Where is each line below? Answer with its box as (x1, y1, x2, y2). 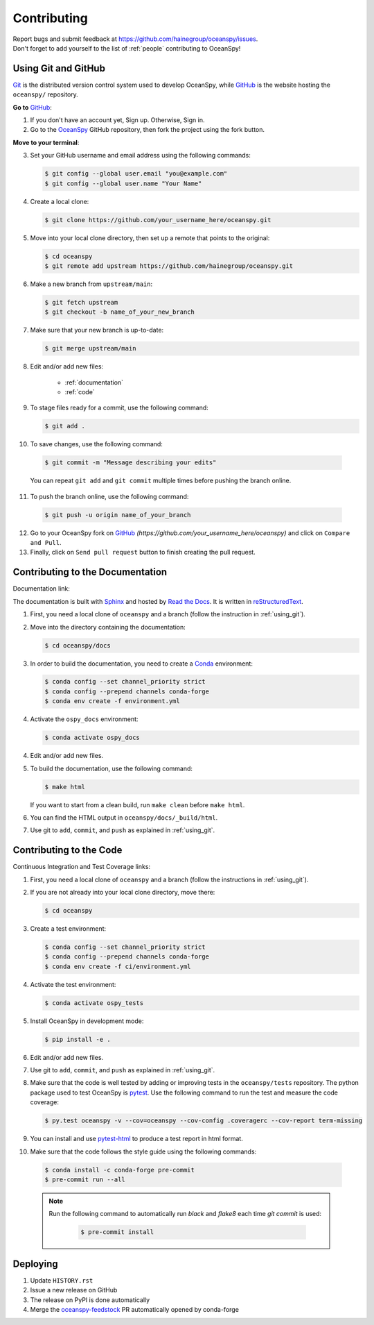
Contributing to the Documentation (12, 566, 168, 578)
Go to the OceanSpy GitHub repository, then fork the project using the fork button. (30, 126, 265, 134)
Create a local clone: (30, 197, 89, 205)
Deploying (12, 1258, 58, 1269)
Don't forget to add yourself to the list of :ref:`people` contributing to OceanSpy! (12, 44, 241, 52)
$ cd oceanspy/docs (44, 641, 111, 649)
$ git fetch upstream (44, 298, 118, 306)
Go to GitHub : (12, 103, 52, 111)
